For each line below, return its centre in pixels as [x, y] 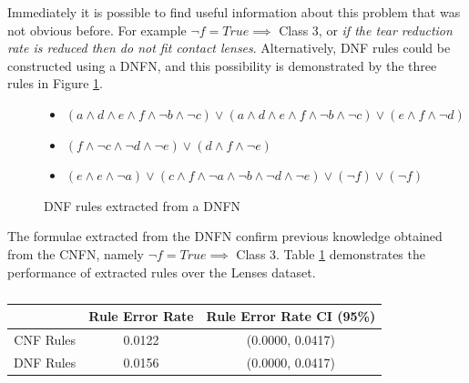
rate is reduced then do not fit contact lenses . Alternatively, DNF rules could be [229, 48]
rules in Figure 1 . [55, 83]
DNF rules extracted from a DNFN [143, 205]
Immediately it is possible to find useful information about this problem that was [234, 12]
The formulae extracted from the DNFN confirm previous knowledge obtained [225, 236]
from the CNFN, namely [76, 253]
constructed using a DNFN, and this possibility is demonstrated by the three [222, 65]
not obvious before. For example [97, 30]
